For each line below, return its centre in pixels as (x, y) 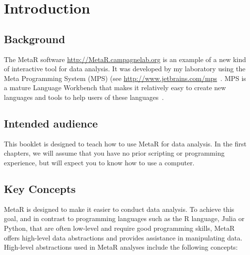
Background (35, 39)
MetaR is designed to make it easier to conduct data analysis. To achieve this (119, 209)
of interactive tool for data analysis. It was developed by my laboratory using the (125, 69)
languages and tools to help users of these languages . (84, 97)
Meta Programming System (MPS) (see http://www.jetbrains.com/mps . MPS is (125, 78)
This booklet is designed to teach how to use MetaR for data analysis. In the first (125, 143)
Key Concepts (40, 188)
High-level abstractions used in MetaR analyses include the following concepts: (121, 247)
